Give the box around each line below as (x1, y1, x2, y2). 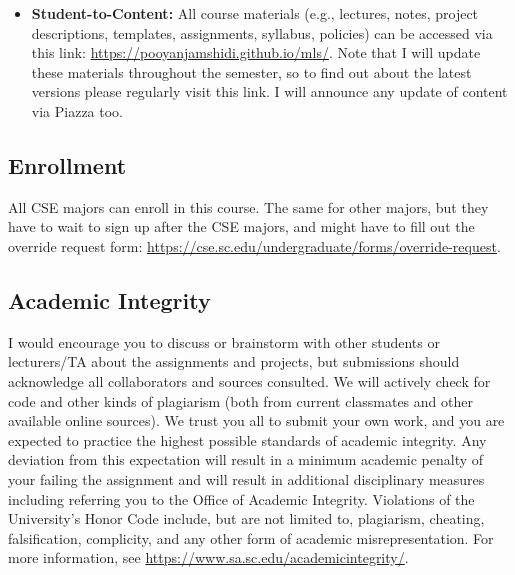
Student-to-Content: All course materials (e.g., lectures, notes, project (31, 3, 479, 23)
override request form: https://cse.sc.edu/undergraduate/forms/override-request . (8, 235, 501, 256)
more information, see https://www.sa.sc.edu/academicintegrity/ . (8, 547, 409, 568)
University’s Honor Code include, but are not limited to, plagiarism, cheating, (8, 508, 485, 529)
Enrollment (8, 149, 127, 180)
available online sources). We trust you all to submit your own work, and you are (8, 410, 505, 431)
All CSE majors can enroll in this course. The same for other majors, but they (8, 196, 489, 217)
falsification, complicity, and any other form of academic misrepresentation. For (8, 527, 494, 548)
